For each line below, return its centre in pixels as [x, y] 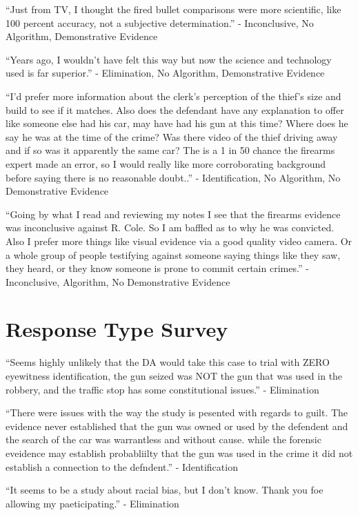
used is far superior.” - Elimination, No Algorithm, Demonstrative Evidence [165, 73]
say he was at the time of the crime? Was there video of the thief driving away [172, 136]
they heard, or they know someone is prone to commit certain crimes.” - [157, 268]
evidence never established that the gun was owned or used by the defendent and [177, 426]
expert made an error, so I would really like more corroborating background [166, 163]
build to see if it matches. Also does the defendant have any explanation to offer [175, 109]
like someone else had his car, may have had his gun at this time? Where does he [177, 123]
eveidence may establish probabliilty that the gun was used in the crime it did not [179, 453]
